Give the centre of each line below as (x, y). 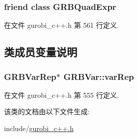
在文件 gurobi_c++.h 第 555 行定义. (62, 95)
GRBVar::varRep (99, 76)
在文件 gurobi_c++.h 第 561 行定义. (62, 25)
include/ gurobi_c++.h (39, 128)
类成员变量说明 (41, 52)
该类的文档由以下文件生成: (47, 111)
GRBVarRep (30, 76)
